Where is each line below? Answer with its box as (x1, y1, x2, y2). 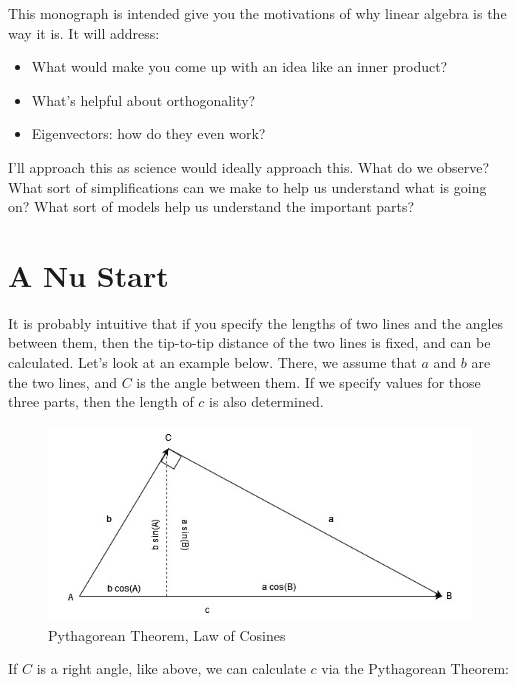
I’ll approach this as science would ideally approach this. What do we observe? (8, 156, 490, 177)
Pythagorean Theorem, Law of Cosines (48, 624, 286, 645)
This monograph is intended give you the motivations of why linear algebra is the (8, 3, 507, 23)
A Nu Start (8, 254, 169, 295)
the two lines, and (8, 371, 117, 392)
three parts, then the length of (8, 391, 194, 412)
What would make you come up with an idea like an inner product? (31, 56, 448, 77)
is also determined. (209, 391, 324, 412)
